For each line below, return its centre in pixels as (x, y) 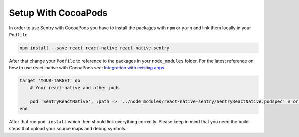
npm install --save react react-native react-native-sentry (95, 48)
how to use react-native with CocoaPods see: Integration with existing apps (87, 68)
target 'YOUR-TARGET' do (50, 81)
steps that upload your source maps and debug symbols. (68, 129)
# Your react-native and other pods (75, 88)
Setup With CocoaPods (58, 13)
